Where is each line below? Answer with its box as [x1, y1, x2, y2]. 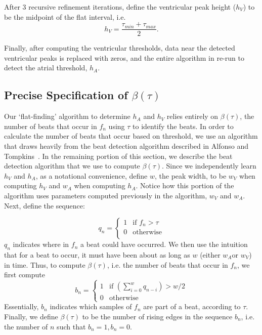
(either [200, 249, 221, 260]
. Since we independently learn [162, 160, 256, 171]
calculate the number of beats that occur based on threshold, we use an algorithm [4, 131, 258, 141]
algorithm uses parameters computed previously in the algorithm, [4, 190, 207, 200]
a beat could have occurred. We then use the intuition [80, 239, 248, 249]
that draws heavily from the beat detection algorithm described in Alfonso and [4, 141, 249, 151]
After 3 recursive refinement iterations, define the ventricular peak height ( [4, 2, 236, 12]
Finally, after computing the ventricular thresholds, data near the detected [4, 43, 235, 53]
